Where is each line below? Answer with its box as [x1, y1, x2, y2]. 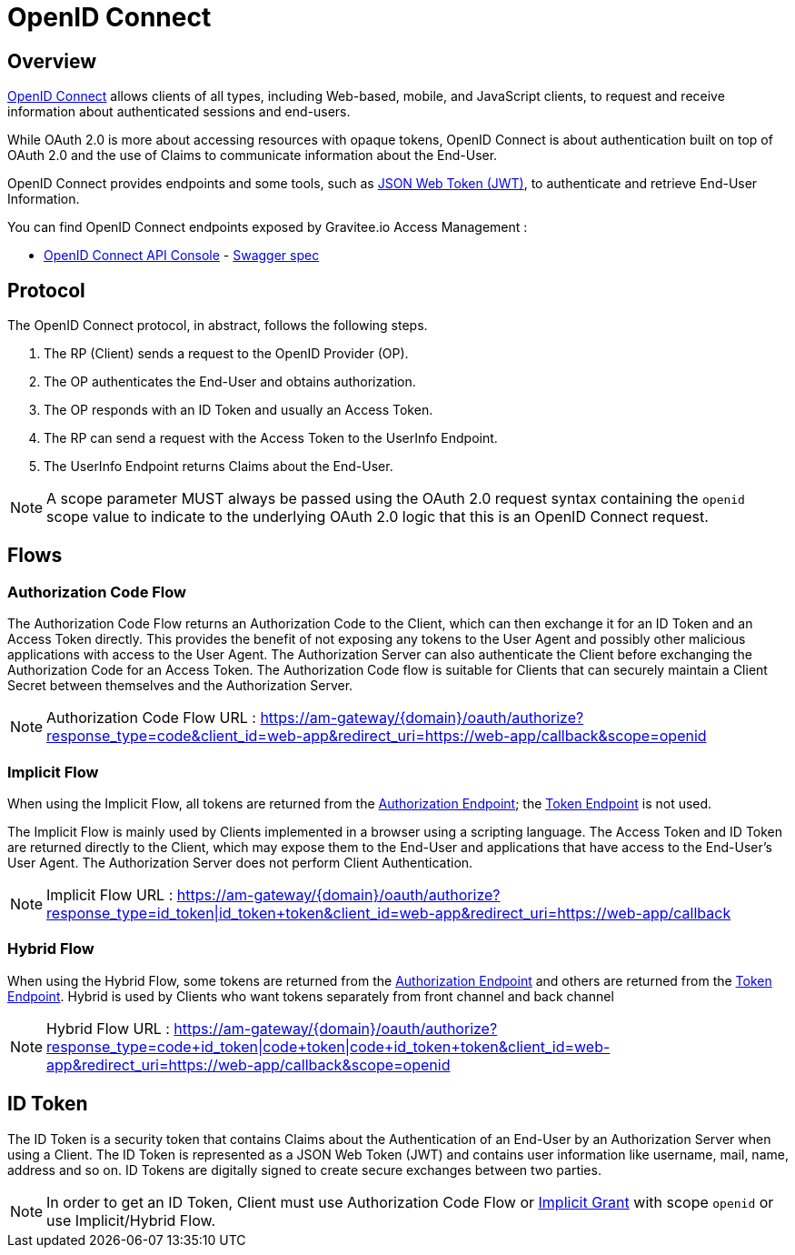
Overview [7, 49, 97, 73]
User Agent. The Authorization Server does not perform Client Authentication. [7, 854, 473, 870]
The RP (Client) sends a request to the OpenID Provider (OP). [44, 346, 409, 362]
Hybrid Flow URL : [46, 1019, 170, 1038]
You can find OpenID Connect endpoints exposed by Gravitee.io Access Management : [7, 219, 528, 236]
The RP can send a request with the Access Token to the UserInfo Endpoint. [44, 430, 498, 447]
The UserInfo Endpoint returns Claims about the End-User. [44, 458, 393, 475]
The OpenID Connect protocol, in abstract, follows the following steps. [7, 317, 428, 334]
